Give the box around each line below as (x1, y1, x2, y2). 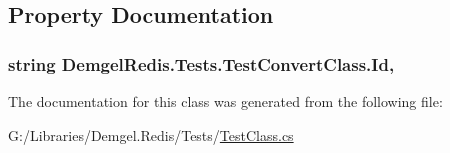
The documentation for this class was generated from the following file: (8, 91, 443, 111)
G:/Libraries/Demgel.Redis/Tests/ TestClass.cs (8, 124, 294, 145)
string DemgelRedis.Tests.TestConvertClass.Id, (8, 51, 395, 76)
